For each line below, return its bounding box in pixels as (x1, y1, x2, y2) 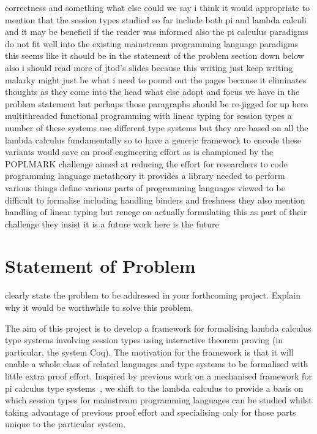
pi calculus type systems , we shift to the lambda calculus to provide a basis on (5, 381, 304, 394)
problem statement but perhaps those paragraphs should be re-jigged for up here (5, 97, 308, 110)
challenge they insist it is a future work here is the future (5, 217, 219, 230)
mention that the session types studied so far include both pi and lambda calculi (5, 13, 307, 26)
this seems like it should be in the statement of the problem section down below (5, 49, 304, 62)
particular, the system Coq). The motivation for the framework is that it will (5, 345, 294, 358)
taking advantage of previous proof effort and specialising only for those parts (5, 405, 296, 418)
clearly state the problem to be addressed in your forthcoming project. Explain (5, 289, 300, 302)
